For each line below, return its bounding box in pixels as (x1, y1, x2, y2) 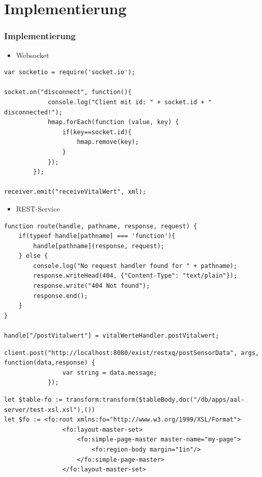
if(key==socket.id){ (62, 128, 132, 136)
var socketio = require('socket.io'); (4, 69, 135, 76)
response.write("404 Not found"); (33, 282, 150, 290)
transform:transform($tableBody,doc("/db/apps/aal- (66, 396, 245, 403)
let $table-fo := (4, 396, 63, 403)
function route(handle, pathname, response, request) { (4, 222, 197, 230)
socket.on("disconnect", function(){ (4, 88, 132, 96)
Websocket (16, 49, 49, 60)
